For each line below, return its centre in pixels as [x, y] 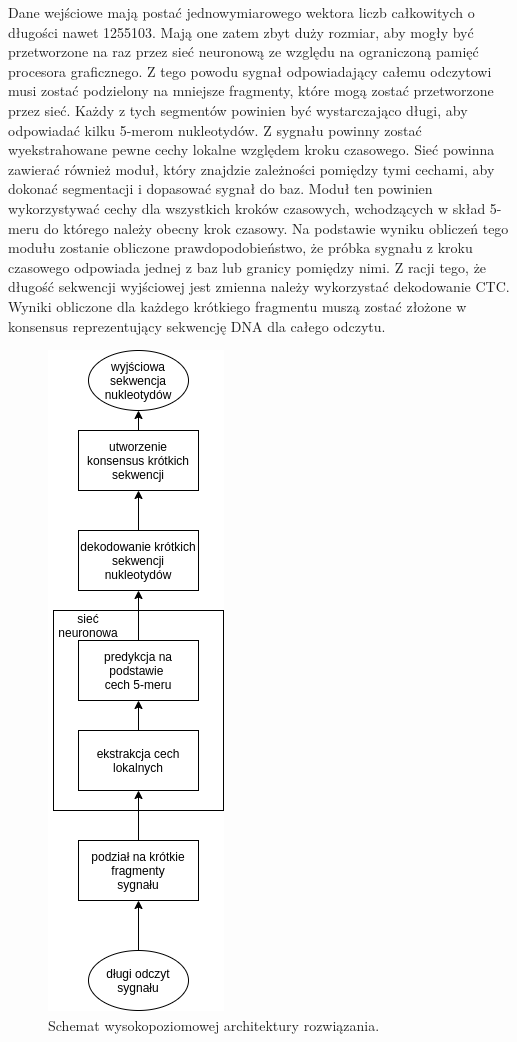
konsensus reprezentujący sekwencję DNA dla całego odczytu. [197, 325]
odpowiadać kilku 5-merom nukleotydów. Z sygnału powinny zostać [215, 129]
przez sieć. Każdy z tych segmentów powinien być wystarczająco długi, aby [238, 109]
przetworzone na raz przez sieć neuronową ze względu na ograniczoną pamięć [243, 51]
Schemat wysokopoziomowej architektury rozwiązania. [214, 1024]
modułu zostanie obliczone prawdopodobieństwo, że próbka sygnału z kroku [240, 247]
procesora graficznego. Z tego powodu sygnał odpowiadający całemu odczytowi [250, 70]
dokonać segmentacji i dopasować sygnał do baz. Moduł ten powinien [220, 188]
